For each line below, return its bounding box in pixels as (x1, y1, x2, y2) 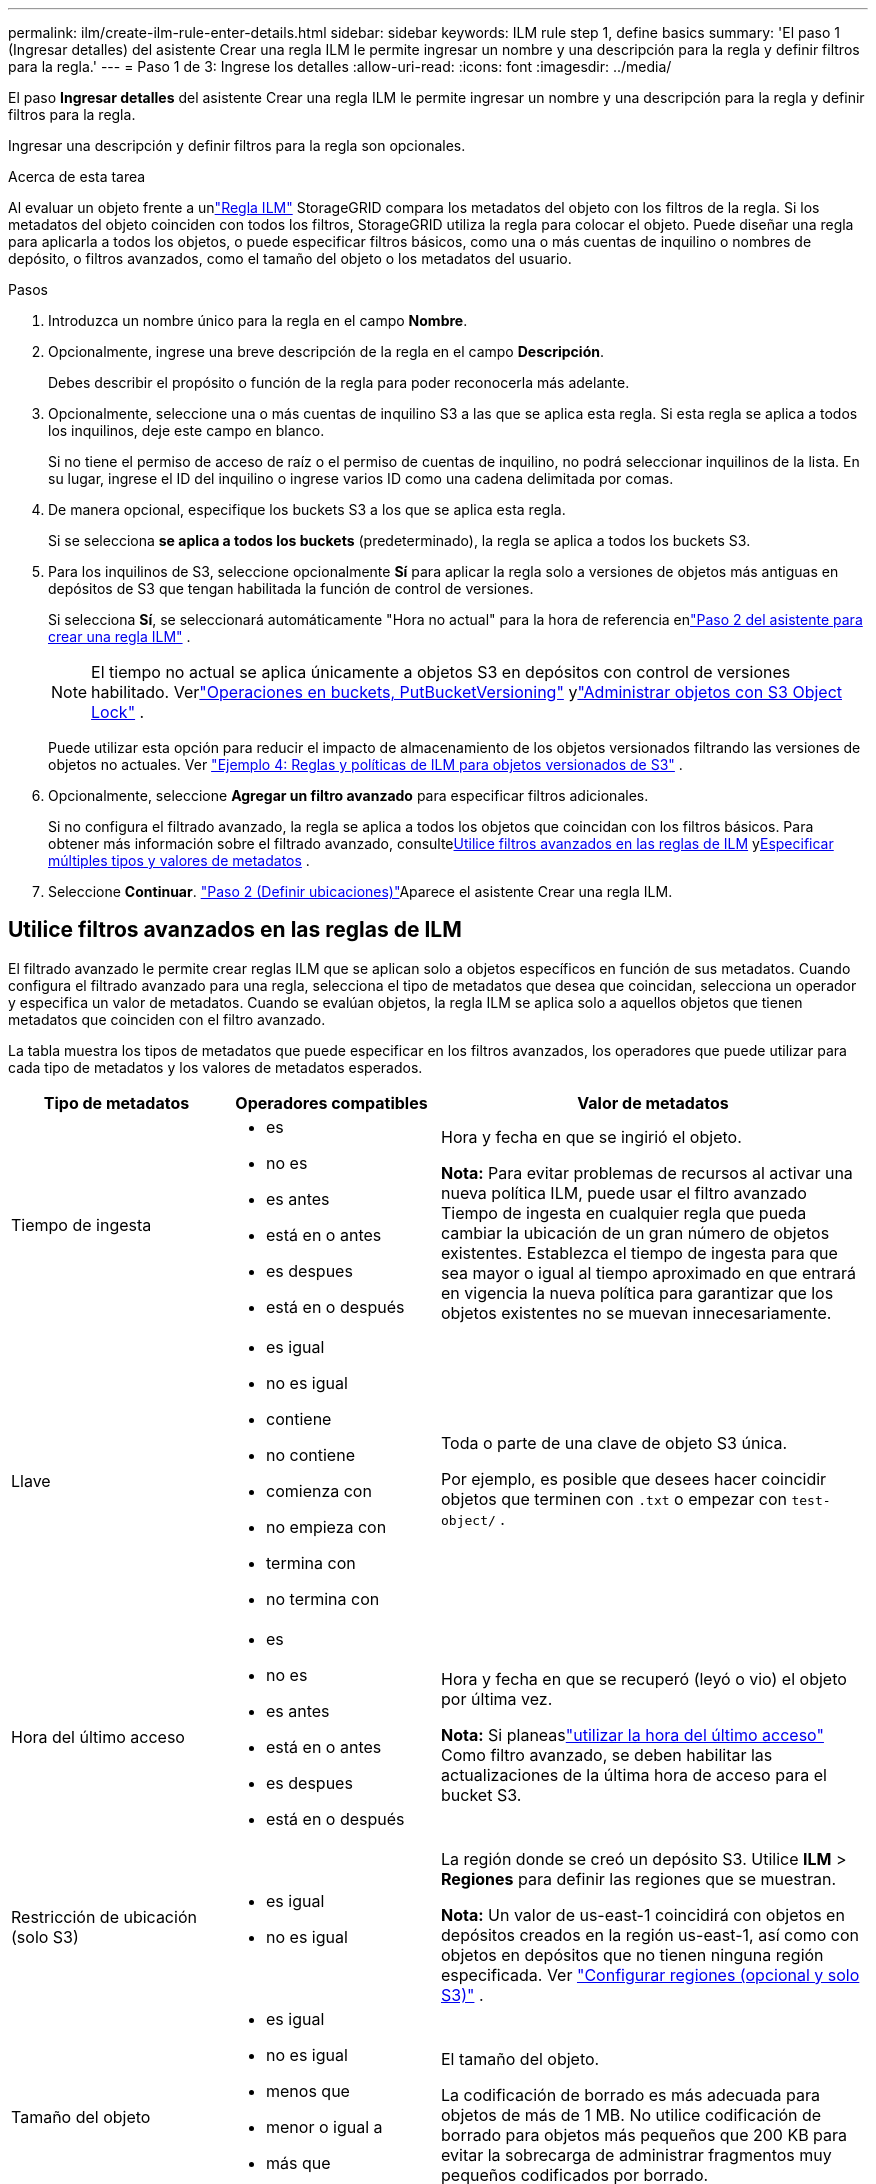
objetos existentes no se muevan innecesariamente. (441, 1302, 832, 1323)
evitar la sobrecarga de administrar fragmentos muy (441, 2144, 832, 2165)
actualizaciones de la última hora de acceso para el (441, 1764, 827, 1785)
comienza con (266, 1480, 372, 1501)
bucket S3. (441, 1784, 522, 1805)
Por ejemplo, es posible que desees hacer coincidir (441, 1468, 827, 1489)
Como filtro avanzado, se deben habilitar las (441, 1744, 773, 1765)
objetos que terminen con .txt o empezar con (441, 1488, 787, 1509)
